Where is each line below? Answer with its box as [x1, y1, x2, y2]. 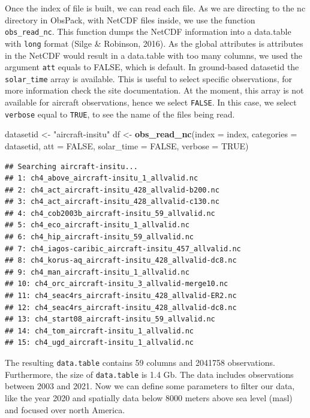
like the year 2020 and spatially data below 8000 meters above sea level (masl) [5, 391, 293, 404]
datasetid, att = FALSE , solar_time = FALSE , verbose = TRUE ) [5, 139, 249, 152]
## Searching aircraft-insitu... [5, 162, 138, 171]
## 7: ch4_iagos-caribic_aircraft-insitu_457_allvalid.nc [5, 244, 241, 253]
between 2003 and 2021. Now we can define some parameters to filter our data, [5, 380, 295, 392]
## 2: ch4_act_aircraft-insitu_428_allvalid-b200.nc [5, 185, 219, 194]
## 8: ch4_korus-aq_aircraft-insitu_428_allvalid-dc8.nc [5, 256, 237, 265]
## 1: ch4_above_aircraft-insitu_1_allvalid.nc [5, 174, 198, 183]
